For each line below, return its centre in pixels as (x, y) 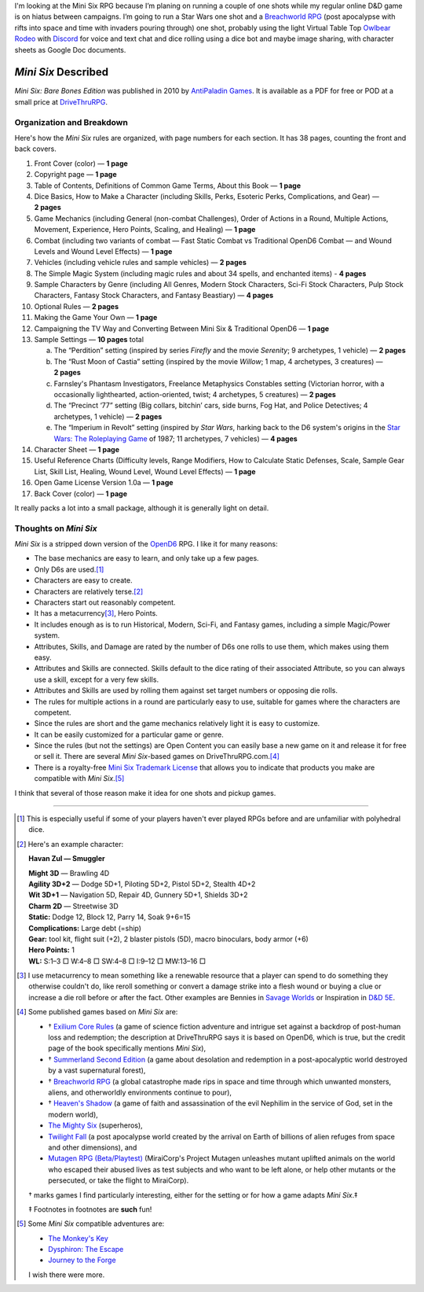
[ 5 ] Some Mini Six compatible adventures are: (91, 1224)
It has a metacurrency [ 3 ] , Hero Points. (96, 613)
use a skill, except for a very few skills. (97, 679)
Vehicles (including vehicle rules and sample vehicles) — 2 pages (141, 263)
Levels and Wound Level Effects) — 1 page (103, 251)
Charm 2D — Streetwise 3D (74, 906)
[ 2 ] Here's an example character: (70, 844)
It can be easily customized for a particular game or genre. (129, 734)
